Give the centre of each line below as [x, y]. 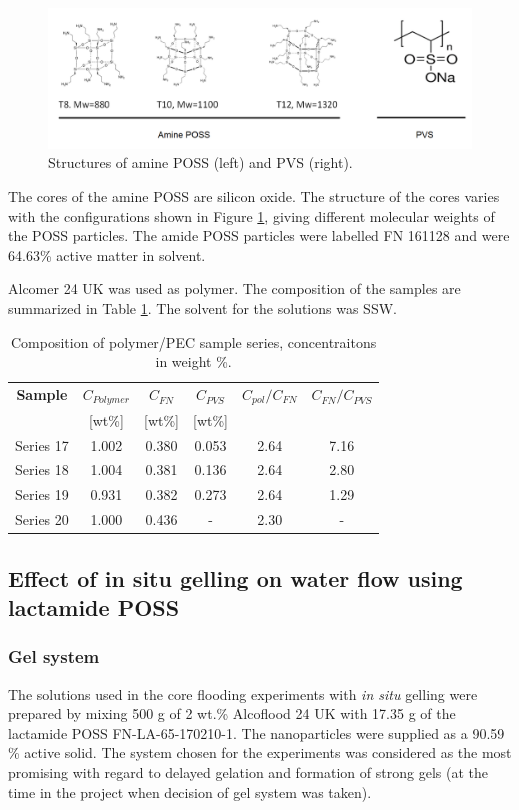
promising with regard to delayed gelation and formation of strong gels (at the [248, 771]
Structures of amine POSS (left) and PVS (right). [200, 162]
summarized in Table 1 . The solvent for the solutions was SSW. [202, 307]
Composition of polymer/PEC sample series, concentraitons [193, 341]
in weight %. [193, 361]
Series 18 [42, 469]
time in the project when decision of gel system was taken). [190, 791]
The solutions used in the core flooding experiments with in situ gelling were [243, 693]
